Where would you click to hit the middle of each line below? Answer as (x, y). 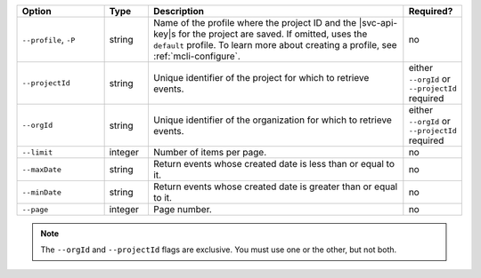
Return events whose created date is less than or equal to (274, 164)
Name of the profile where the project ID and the (255, 23)
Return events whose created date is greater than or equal (275, 187)
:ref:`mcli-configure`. (196, 56)
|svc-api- (378, 23)
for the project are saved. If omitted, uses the (273, 34)
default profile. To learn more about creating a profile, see (275, 45)
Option (37, 11)
